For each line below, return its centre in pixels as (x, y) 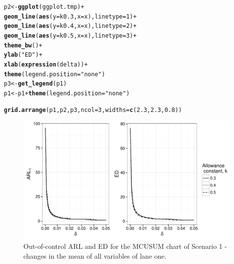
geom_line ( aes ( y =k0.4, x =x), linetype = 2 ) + (70, 26)
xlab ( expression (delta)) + (46, 64)
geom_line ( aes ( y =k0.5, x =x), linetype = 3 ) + (70, 35)
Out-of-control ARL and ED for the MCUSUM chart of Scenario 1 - (125, 246)
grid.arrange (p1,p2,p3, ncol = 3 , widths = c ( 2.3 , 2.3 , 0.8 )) (93, 110)
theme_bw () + (23, 45)
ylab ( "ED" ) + (23, 55)
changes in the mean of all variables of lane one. (95, 255)
